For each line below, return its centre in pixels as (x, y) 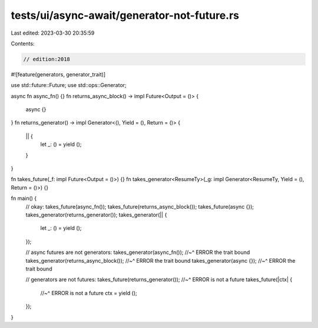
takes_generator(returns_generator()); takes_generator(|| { (96, 215)
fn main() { (24, 198)
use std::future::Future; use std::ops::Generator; (69, 85)
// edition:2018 (47, 59)
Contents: (23, 43)
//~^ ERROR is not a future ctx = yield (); (89, 293)
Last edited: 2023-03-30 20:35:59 (53, 33)
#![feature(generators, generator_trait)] (58, 74)
